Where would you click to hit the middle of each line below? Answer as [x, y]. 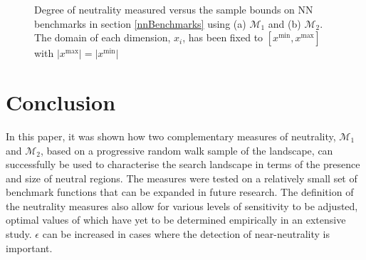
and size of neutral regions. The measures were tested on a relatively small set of [182, 178]
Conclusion [61, 102]
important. [29, 248]
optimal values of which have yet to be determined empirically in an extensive [176, 220]
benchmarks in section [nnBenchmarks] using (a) [140, 23]
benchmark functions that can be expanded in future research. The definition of [180, 192]
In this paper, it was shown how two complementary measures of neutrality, [171, 136]
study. [19, 234]
